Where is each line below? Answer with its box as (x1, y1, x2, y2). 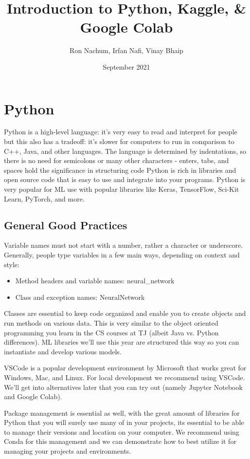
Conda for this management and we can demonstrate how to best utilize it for (4, 436, 236, 446)
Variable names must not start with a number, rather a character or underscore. (4, 240, 243, 250)
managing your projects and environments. (4, 446, 131, 456)
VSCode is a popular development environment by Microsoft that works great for (4, 363, 247, 373)
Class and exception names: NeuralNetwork (15, 292, 145, 302)
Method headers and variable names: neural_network (15, 275, 175, 286)
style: (4, 259, 19, 269)
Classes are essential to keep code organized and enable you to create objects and (4, 308, 246, 318)
